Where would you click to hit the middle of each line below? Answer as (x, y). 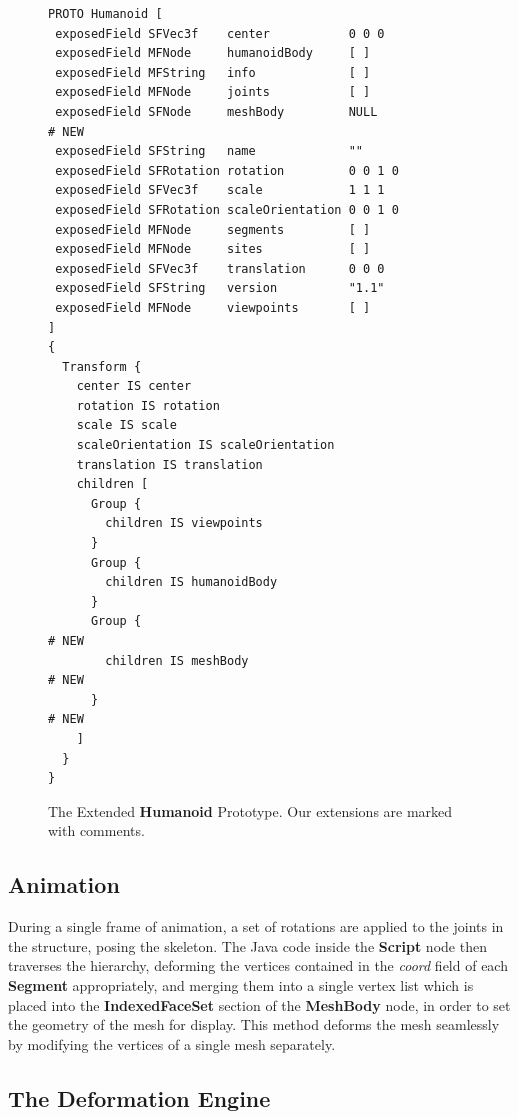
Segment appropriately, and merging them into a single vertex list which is (241, 984)
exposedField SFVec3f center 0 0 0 (220, 33)
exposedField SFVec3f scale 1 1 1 (220, 190)
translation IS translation (169, 464)
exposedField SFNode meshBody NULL (216, 111)
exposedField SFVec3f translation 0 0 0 (220, 268)
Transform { (102, 366)
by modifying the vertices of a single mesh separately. (172, 1043)
